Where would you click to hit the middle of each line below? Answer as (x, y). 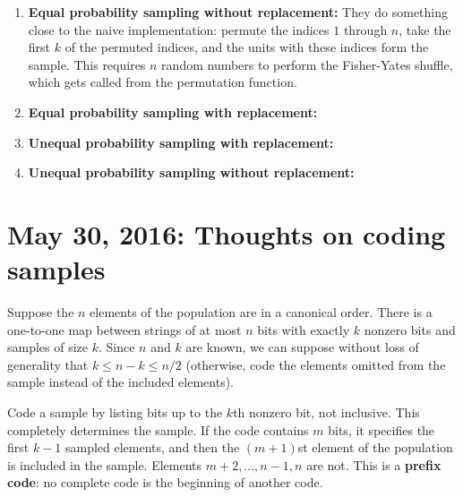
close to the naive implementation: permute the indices (179, 29)
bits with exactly (304, 329)
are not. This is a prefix (374, 464)
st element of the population (375, 447)
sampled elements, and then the (152, 447)
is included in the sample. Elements (105, 464)
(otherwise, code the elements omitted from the (316, 364)
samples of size (48, 347)
